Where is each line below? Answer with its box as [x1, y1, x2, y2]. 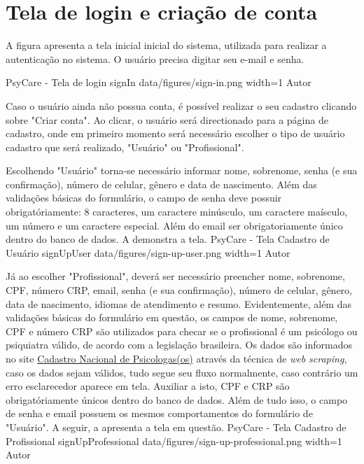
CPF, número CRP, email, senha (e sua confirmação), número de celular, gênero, [6, 283, 352, 297]
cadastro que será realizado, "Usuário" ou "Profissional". [6, 139, 244, 154]
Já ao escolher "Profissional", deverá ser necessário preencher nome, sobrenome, [6, 269, 345, 283]
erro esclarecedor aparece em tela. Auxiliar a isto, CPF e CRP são [6, 379, 290, 393]
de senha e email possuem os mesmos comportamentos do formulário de [6, 406, 313, 421]
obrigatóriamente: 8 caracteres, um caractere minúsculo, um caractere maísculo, [6, 204, 348, 219]
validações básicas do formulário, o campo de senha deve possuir [6, 190, 282, 205]
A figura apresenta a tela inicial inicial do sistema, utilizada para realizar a [6, 38, 327, 52]
